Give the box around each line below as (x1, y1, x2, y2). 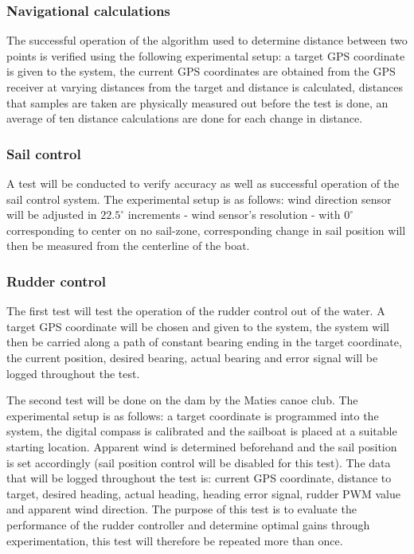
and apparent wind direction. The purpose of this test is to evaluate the (6, 501, 357, 517)
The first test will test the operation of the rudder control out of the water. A (6, 302, 385, 319)
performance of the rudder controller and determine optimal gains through (6, 516, 370, 533)
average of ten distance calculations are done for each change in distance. (6, 110, 363, 127)
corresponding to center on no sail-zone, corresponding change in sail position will (6, 221, 406, 238)
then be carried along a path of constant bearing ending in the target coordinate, (6, 334, 402, 350)
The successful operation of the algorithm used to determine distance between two (6, 32, 408, 49)
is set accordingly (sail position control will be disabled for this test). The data (6, 454, 391, 470)
